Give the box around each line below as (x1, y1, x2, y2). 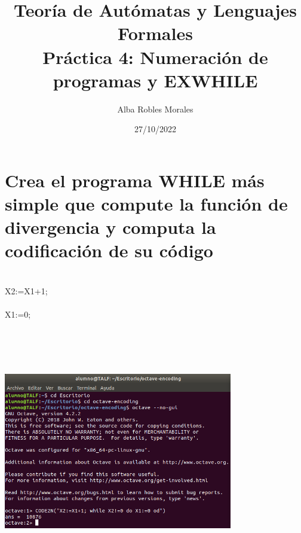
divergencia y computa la (5, 215, 216, 239)
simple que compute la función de (5, 191, 288, 216)
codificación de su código (5, 238, 213, 263)
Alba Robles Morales (117, 102, 193, 115)
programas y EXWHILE (53, 68, 258, 92)
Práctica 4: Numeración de (42, 44, 268, 69)
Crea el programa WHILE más (5, 167, 265, 192)
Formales (118, 21, 193, 45)
